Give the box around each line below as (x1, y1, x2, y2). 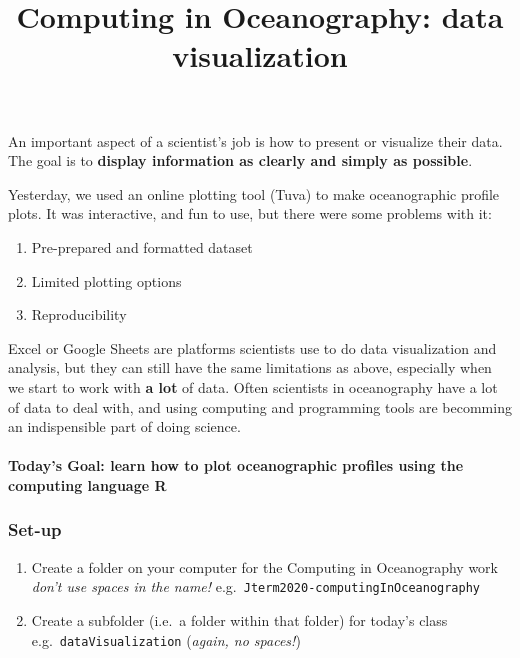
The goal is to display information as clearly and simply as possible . (8, 150, 473, 171)
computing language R (8, 474, 167, 495)
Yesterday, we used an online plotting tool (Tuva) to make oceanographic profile (8, 183, 500, 204)
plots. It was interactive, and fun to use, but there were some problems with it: (8, 203, 492, 224)
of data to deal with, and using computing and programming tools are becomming (8, 396, 512, 417)
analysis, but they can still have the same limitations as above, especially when (8, 357, 492, 378)
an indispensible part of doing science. (8, 416, 241, 437)
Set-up (8, 517, 62, 542)
